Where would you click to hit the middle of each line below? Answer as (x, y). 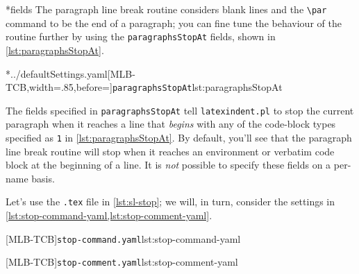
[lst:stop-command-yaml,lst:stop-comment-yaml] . (109, 215)
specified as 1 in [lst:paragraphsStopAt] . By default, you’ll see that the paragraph (179, 137)
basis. (43, 178)
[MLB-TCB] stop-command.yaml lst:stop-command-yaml (123, 238)
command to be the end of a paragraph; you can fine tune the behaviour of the (174, 23)
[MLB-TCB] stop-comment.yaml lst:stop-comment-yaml (122, 262)
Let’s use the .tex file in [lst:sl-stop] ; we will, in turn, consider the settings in (170, 202)
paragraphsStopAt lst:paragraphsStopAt (197, 87)
